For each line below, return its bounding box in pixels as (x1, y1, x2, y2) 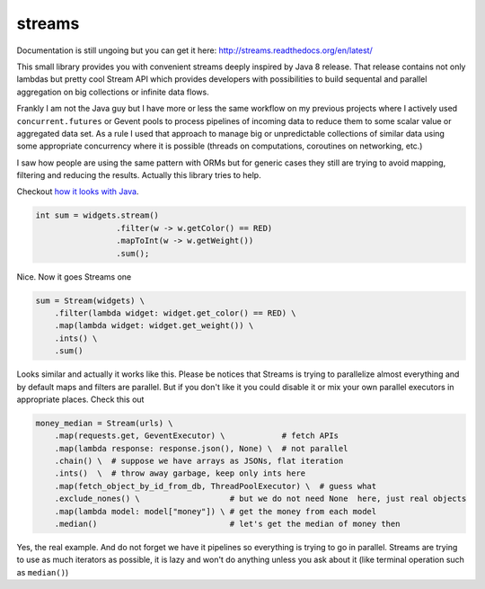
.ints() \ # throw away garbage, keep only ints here (54, 469, 306, 478)
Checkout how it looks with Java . (16, 186, 139, 197)
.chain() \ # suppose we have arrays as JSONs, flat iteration (54, 456, 344, 467)
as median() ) (16, 567, 69, 577)
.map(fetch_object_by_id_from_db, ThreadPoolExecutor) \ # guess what (54, 481, 377, 491)
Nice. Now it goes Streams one (16, 271, 132, 282)
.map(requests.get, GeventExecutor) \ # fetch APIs (54, 431, 339, 441)
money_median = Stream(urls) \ (35, 418, 174, 428)
